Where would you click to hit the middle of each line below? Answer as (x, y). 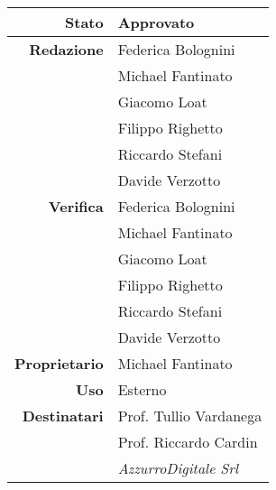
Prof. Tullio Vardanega (190, 416)
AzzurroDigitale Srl (178, 468)
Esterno (142, 389)
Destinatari (63, 416)
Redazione (66, 49)
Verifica (76, 206)
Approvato (156, 22)
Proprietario (59, 363)
